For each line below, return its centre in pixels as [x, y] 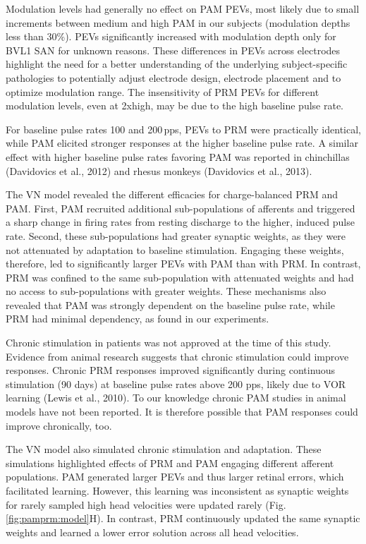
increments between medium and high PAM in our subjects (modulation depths [178, 22]
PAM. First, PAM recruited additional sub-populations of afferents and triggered [181, 208]
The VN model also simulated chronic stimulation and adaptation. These [164, 449]
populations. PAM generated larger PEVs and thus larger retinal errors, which [175, 477]
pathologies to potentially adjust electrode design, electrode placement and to [173, 77]
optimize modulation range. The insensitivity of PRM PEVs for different [163, 91]
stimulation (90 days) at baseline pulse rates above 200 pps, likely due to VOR [176, 383]
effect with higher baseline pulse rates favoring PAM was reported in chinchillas [178, 156]
